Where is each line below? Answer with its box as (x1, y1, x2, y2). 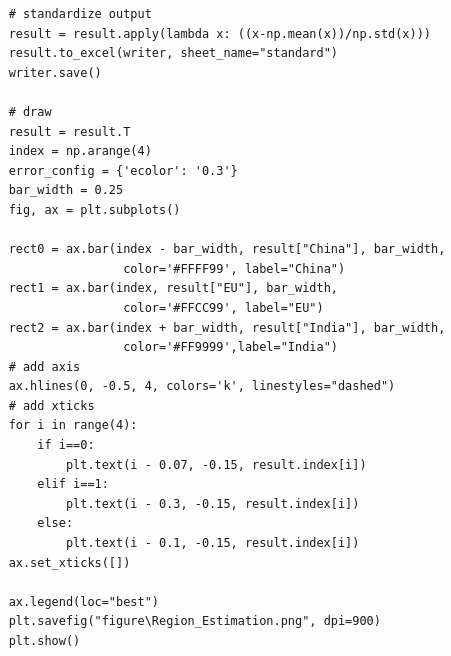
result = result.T (8, 124, 131, 139)
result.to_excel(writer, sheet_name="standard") (8, 46, 338, 61)
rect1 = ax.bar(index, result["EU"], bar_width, (8, 281, 338, 296)
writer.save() (8, 65, 102, 80)
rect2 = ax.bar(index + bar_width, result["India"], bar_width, (8, 320, 446, 335)
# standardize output (8, 7, 152, 21)
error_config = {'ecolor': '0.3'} (8, 163, 238, 178)
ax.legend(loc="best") (8, 594, 159, 609)
